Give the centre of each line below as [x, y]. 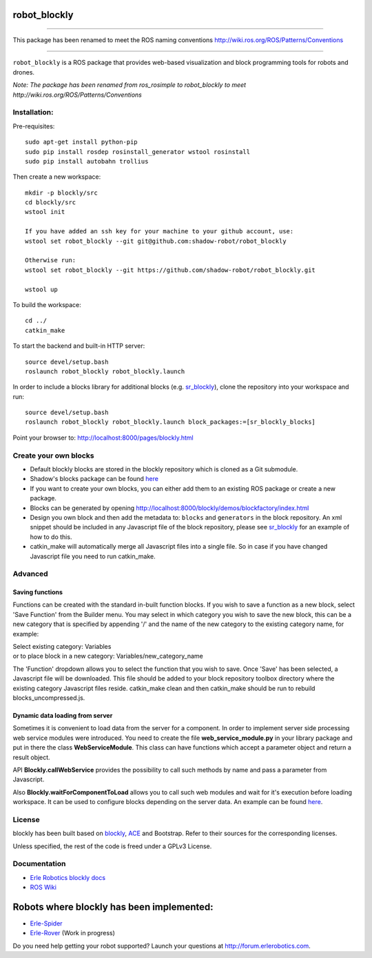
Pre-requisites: [34, 126]
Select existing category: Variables [62, 647]
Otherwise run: [51, 260]
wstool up [41, 289]
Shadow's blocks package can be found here [94, 479]
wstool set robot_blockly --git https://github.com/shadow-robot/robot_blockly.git [170, 270]
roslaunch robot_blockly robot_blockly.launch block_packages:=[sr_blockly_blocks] [170, 422]
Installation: [33, 113]
